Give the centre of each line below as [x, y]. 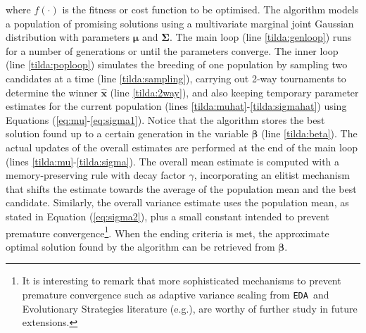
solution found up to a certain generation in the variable [127, 133]
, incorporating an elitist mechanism [272, 175]
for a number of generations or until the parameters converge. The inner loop [172, 50]
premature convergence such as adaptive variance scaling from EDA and [176, 294]
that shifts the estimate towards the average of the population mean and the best [181, 188]
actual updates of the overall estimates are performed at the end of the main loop [182, 147]
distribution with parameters [68, 37]
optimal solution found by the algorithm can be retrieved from [140, 246]
